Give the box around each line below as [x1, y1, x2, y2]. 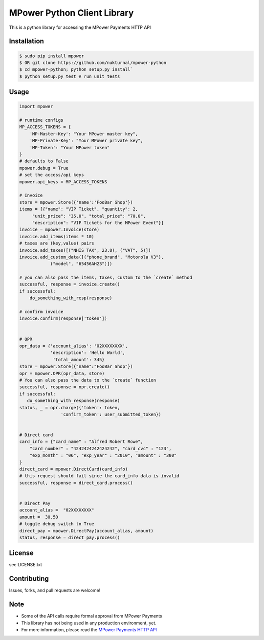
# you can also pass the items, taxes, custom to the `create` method [19, 275, 193, 281]
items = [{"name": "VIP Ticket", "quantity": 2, [19, 206, 138, 212]
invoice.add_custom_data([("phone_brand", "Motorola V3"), [19, 254, 164, 260]
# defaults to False [19, 158, 68, 164]
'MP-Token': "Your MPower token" [29, 145, 110, 150]
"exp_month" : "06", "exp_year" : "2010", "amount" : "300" [29, 453, 177, 458]
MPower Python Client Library [9, 7, 134, 18]
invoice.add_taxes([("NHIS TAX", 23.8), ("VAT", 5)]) [19, 247, 151, 253]
